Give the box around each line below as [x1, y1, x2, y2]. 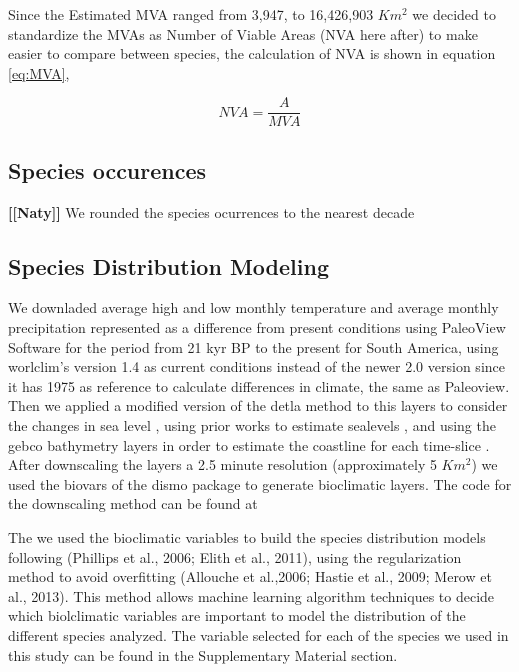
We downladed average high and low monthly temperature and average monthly [8, 297, 499, 318]
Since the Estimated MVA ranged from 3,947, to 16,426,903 [8, 4, 374, 24]
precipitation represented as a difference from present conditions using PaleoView [8, 317, 506, 338]
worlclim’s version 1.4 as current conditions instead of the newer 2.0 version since [8, 356, 505, 377]
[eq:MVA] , [8, 62, 70, 83]
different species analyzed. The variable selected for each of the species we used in [8, 624, 509, 645]
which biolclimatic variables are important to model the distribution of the [8, 605, 466, 626]
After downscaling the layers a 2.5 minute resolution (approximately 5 [8, 454, 437, 475]
